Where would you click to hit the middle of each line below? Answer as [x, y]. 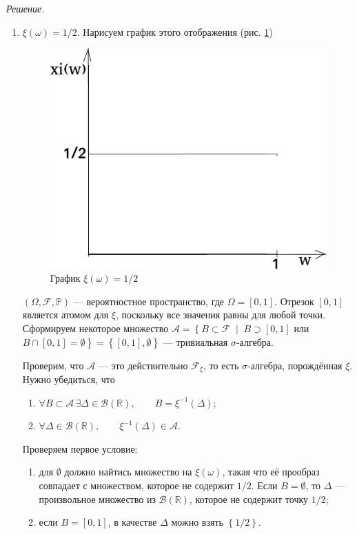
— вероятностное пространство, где [149, 301]
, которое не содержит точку [249, 499]
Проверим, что [53, 365]
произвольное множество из [97, 499]
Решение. [25, 8]
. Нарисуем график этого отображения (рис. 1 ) [175, 31]
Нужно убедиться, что [69, 379]
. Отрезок [294, 301]
